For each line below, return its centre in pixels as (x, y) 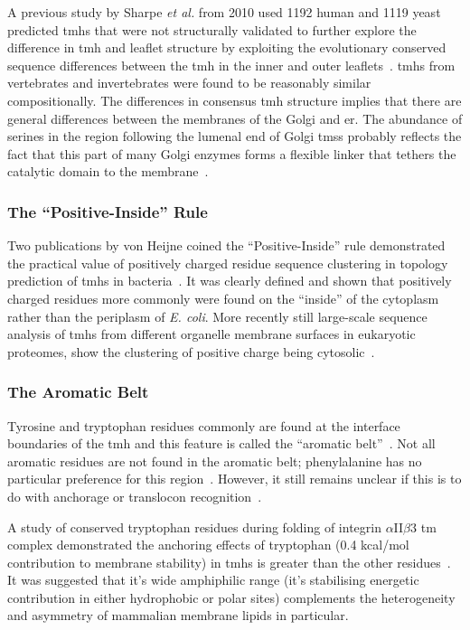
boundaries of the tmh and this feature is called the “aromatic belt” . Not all (221, 443)
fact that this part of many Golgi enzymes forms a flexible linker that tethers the (232, 153)
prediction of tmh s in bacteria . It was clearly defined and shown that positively (230, 281)
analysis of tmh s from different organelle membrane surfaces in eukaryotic (211, 334)
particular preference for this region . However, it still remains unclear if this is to (235, 479)
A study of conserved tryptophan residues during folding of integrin (194, 527)
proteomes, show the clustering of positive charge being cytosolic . (191, 351)
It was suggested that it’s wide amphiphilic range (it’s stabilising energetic (213, 580)
